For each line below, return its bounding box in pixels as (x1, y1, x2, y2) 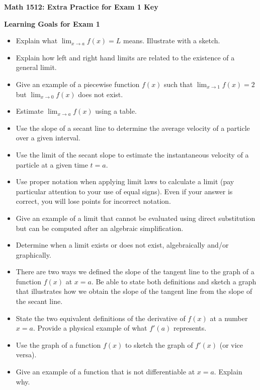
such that (164, 79, 193, 89)
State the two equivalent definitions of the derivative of (16, 313, 186, 323)
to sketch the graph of (125, 339, 193, 350)
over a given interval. (16, 132, 80, 143)
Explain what (16, 35, 58, 46)
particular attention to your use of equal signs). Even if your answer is (16, 186, 233, 196)
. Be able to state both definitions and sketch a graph (91, 276, 256, 286)
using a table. (95, 106, 137, 116)
